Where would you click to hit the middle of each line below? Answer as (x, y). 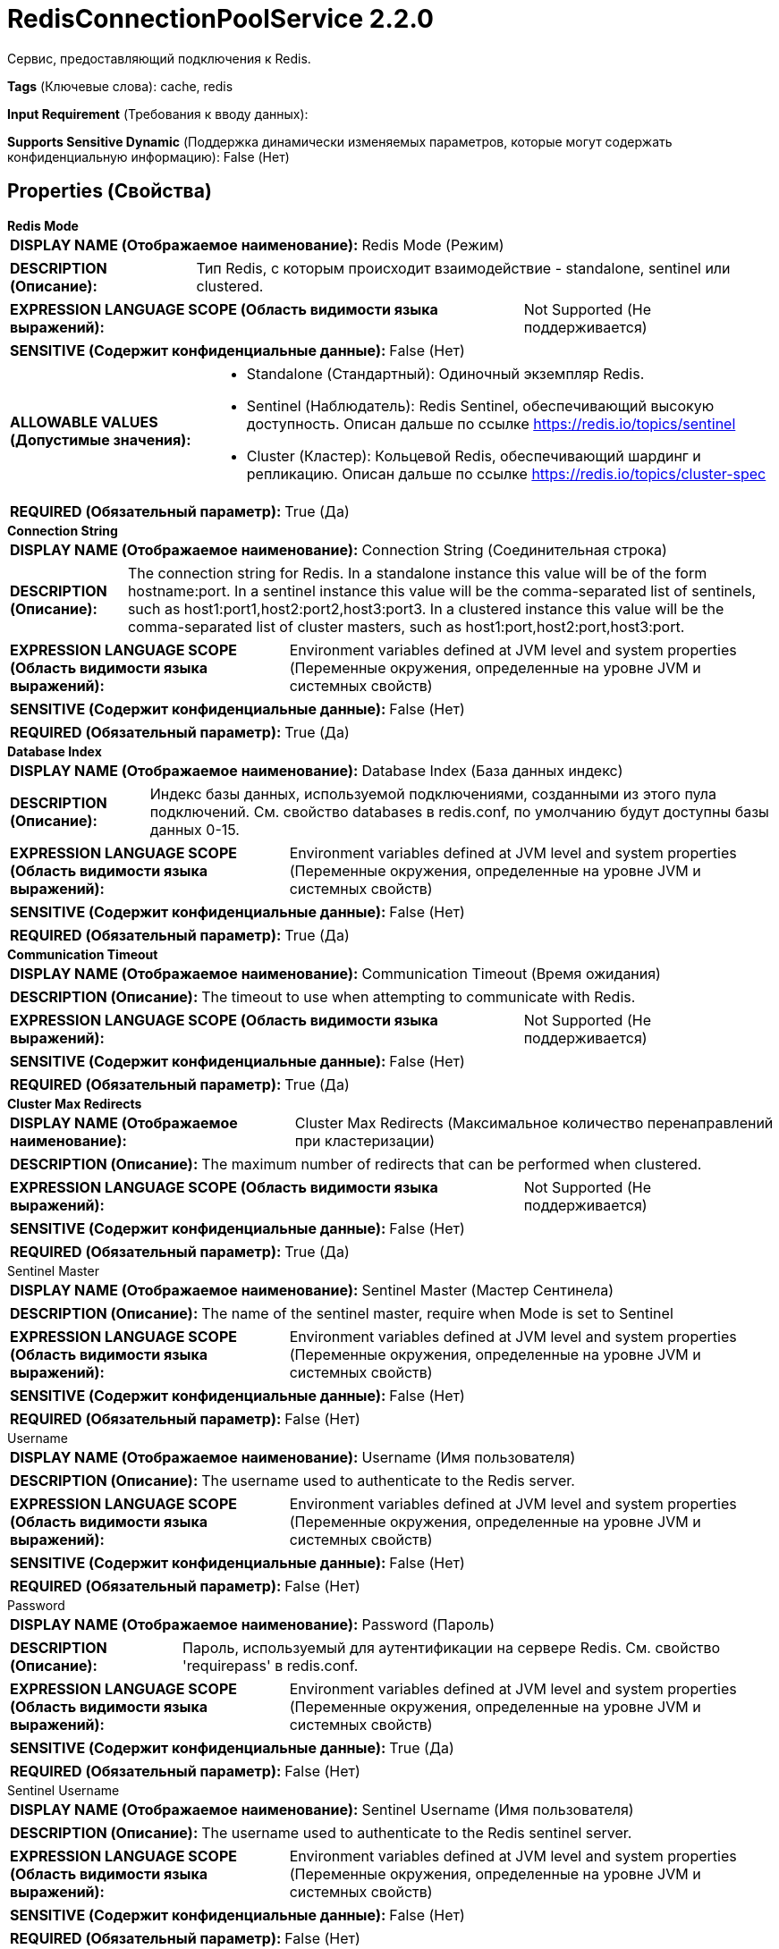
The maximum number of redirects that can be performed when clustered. (452, 1164)
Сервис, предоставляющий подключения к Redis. (159, 58)
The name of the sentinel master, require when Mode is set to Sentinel (437, 1313)
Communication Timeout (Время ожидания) (511, 973)
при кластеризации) (364, 1140)
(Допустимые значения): (101, 439)
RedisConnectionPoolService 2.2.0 (220, 19)
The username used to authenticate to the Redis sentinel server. (417, 1832)
